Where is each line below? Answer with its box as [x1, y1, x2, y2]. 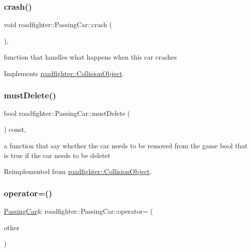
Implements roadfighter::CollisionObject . [4, 68, 125, 78]
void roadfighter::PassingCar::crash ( [4, 19, 112, 30]
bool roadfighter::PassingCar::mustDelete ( [4, 108, 130, 118]
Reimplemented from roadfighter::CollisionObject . [4, 166, 152, 176]
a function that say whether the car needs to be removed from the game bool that [4, 141, 248, 150]
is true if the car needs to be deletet [4, 150, 110, 160]
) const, [4, 124, 26, 134]
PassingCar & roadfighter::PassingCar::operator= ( [4, 206, 153, 216]
